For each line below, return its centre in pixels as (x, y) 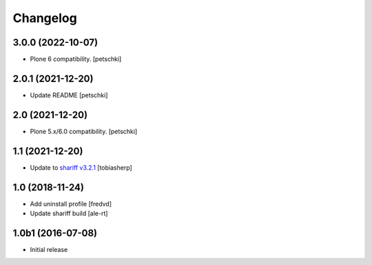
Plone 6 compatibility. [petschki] (76, 59)
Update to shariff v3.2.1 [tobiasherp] (81, 167)
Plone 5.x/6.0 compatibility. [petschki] (84, 131)
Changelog (45, 18)
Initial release (49, 249)
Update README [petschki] (69, 95)
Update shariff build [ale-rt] (69, 213)
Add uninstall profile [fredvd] (71, 204)
